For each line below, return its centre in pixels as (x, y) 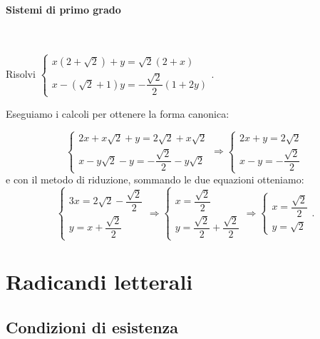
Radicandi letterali (99, 282)
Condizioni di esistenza (92, 327)
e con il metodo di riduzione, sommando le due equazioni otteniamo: (155, 179)
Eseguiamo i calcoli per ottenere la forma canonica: (118, 113)
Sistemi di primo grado (63, 9)
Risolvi (21, 74)
